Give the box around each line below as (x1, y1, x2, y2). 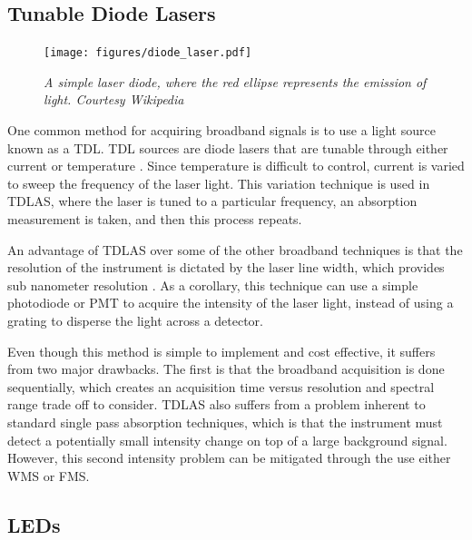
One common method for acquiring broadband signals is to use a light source (7, 121, 436, 140)
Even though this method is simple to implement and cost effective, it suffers (7, 341, 436, 360)
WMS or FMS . (7, 466, 90, 485)
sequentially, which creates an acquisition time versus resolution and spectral (7, 377, 435, 396)
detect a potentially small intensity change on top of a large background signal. (7, 430, 447, 449)
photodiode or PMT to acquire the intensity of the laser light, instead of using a (7, 293, 454, 312)
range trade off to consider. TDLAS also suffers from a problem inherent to (7, 395, 426, 414)
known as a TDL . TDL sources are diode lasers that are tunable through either (7, 138, 448, 157)
